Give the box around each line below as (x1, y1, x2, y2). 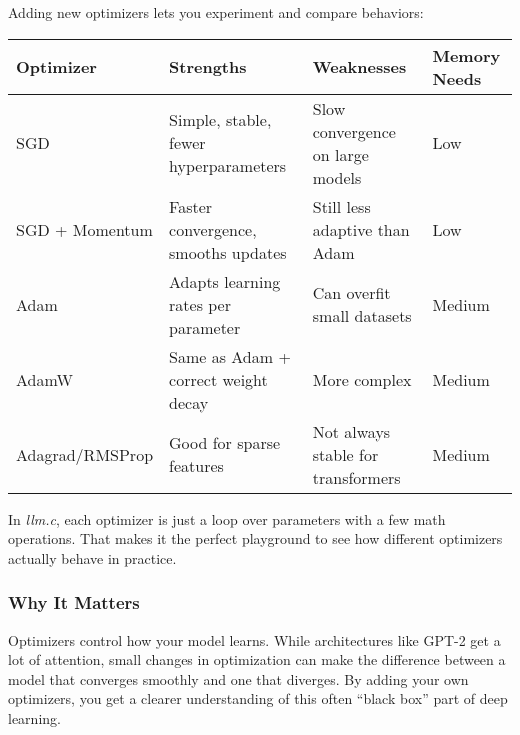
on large (312, 142, 369, 166)
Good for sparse (169, 431, 281, 455)
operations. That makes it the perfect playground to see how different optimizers (8, 528, 503, 549)
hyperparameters (169, 154, 287, 178)
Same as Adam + (169, 344, 291, 368)
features (169, 454, 224, 478)
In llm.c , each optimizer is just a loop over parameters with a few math (8, 508, 446, 529)
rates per (169, 292, 231, 316)
